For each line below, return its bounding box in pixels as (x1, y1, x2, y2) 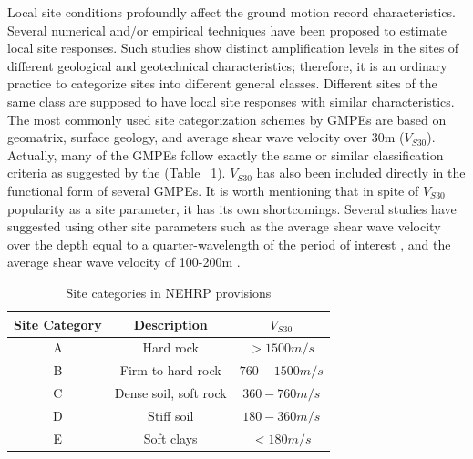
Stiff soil (148, 405, 194, 424)
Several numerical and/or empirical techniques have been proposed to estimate (7, 20, 447, 39)
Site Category (14, 314, 102, 333)
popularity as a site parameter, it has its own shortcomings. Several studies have (7, 199, 457, 218)
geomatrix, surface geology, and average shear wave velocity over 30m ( (7, 127, 405, 147)
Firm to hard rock (119, 361, 221, 380)
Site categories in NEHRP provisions (66, 282, 272, 301)
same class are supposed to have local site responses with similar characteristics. (7, 91, 455, 110)
